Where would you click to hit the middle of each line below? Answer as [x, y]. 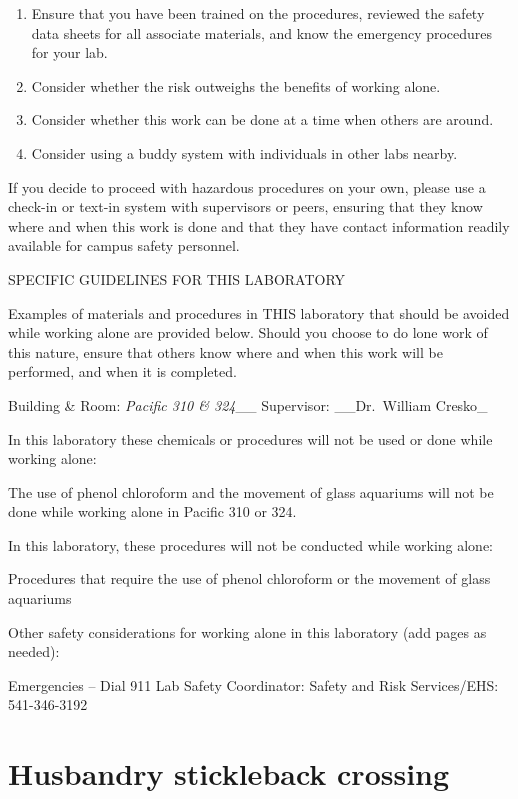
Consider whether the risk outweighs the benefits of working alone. [236, 85]
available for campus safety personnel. [124, 245]
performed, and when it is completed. [122, 371]
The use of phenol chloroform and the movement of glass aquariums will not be [251, 491]
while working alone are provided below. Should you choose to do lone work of [248, 332]
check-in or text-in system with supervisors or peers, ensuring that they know [245, 206]
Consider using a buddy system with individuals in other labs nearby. [244, 152]
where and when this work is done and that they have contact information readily [259, 225]
